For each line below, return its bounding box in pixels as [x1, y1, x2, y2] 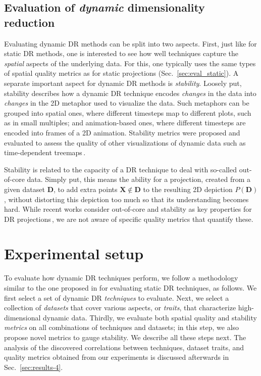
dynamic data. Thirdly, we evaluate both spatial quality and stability [43, 312, 257, 322]
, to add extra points [53, 183, 118, 194]
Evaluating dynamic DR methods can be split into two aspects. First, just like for [4, 38, 257, 49]
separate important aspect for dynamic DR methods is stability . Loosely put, [4, 77, 242, 88]
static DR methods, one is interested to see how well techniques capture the [4, 48, 239, 59]
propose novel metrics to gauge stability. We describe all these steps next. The [4, 332, 246, 342]
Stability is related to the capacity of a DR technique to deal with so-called [4, 164, 237, 174]
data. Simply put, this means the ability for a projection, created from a [27, 174, 251, 184]
